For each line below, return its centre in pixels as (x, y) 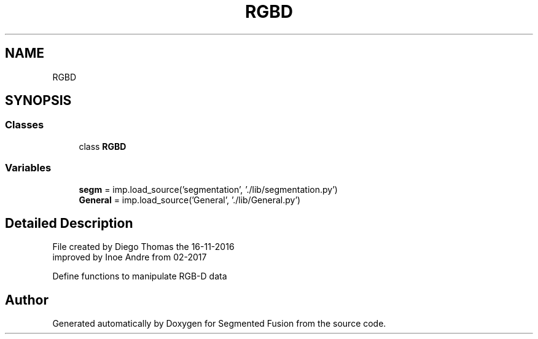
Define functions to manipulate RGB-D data (140, 276)
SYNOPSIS (38, 101)
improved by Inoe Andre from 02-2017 (130, 257)
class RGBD (103, 146)
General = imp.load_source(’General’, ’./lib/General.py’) (190, 200)
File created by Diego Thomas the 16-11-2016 (143, 247)
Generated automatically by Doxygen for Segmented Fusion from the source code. (219, 324)
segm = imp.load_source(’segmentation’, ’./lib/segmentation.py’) (208, 189)
